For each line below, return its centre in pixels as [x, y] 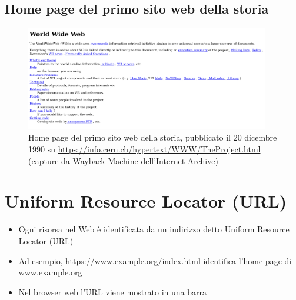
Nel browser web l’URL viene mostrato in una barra [113, 291]
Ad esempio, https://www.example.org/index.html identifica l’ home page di [155, 260]
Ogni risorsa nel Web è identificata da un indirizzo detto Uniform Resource [154, 229]
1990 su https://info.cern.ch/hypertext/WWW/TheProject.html [144, 149]
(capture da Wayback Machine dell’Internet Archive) [123, 160]
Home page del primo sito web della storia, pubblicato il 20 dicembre [153, 137]
